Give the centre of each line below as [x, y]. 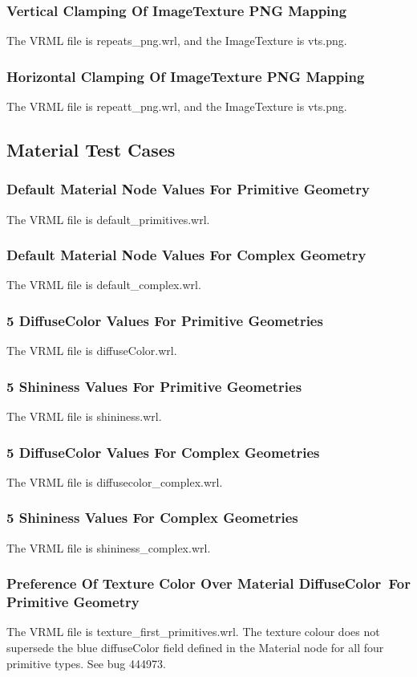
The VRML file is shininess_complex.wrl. [109, 547]
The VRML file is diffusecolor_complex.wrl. [115, 481]
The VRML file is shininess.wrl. [84, 416]
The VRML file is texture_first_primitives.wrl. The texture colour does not [193, 632]
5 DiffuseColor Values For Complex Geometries [163, 452]
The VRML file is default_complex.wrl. [104, 285]
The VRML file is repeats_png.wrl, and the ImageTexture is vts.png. [177, 41]
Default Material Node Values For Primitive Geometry [188, 189]
